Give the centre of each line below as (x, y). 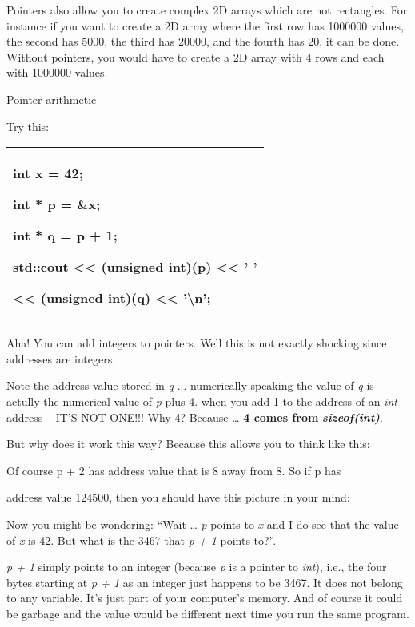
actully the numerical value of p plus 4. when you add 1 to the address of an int (202, 401)
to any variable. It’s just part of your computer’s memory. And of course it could (205, 598)
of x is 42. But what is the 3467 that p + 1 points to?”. (142, 540)
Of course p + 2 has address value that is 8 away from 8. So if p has (174, 470)
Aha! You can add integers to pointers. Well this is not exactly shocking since (197, 343)
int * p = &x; (57, 204)
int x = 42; (48, 173)
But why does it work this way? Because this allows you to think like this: (188, 444)
